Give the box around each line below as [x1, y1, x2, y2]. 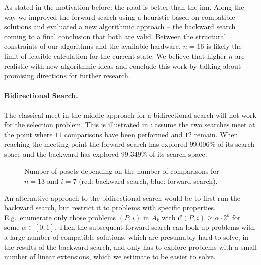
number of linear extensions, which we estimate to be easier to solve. [4, 251, 216, 262]
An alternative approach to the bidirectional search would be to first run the [4, 192, 241, 203]
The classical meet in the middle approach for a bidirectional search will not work [4, 109, 256, 120]
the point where [4, 129, 53, 139]
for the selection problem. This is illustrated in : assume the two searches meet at [4, 119, 255, 130]
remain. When [194, 129, 238, 139]
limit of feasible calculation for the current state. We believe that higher [4, 50, 226, 61]
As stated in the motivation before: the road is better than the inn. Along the [4, 2, 244, 12]
